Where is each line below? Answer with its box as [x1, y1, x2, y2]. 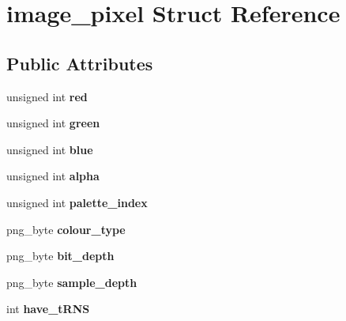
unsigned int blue [6, 141, 93, 157]
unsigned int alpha [6, 168, 100, 184]
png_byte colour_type [6, 221, 126, 237]
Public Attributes [6, 51, 153, 75]
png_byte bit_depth [6, 247, 115, 264]
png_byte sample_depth [6, 274, 137, 290]
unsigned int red [6, 88, 88, 104]
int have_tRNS [6, 300, 90, 317]
